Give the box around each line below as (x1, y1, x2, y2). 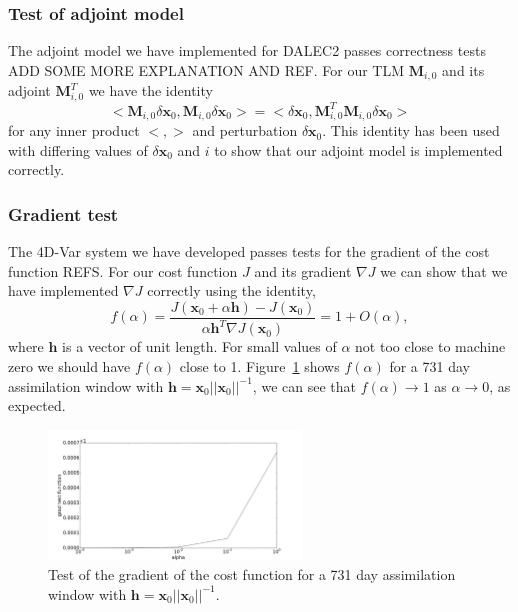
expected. (8, 395, 66, 416)
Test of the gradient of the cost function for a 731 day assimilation (48, 564, 456, 585)
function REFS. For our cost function (8, 260, 238, 281)
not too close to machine (355, 336, 506, 357)
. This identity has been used (322, 120, 500, 141)
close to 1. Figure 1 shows (179, 356, 340, 377)
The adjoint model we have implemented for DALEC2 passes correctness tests (8, 40, 486, 61)
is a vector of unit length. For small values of (62, 336, 337, 357)
